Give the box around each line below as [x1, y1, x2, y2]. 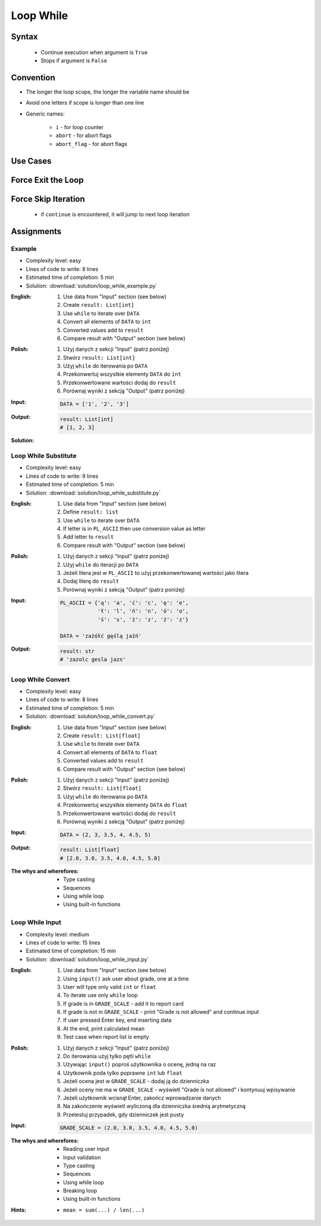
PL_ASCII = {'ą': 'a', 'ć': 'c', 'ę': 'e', [59, 599, 189, 606]
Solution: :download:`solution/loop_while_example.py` [26, 282, 158, 289]
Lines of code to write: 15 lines [26, 939, 100, 946]
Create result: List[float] [63, 732, 141, 739]
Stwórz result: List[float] [63, 785, 142, 792]
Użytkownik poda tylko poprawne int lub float [63, 1069, 182, 1076]
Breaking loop [63, 1187, 97, 1194]
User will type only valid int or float [63, 983, 157, 990]
